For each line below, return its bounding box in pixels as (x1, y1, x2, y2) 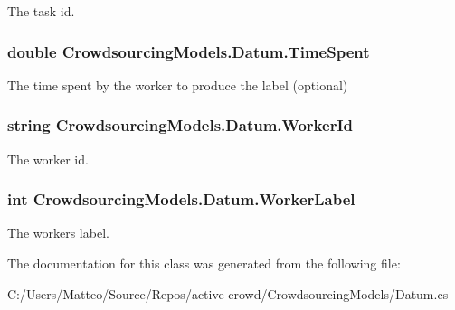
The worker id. (7, 149, 89, 168)
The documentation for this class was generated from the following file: (7, 254, 401, 273)
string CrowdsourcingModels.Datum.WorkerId (7, 114, 353, 136)
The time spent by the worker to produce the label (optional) (7, 75, 348, 94)
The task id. (7, 2, 75, 20)
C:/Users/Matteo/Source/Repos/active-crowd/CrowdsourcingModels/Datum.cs (7, 284, 449, 303)
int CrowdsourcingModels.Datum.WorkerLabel (7, 188, 355, 211)
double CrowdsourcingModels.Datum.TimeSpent (7, 40, 370, 62)
